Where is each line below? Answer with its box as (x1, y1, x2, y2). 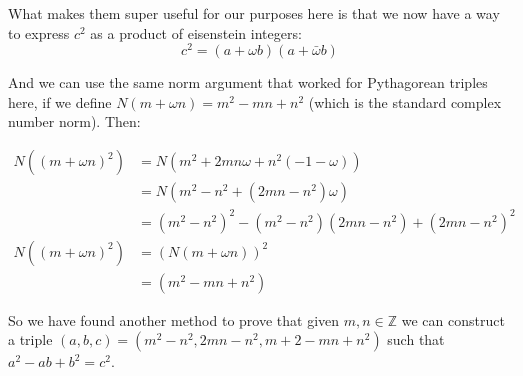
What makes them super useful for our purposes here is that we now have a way (8, 3, 500, 23)
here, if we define (8, 91, 112, 112)
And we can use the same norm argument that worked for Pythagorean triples (8, 72, 488, 93)
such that (387, 329, 445, 350)
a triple (8, 329, 53, 350)
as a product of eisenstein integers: (90, 22, 302, 43)
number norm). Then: (8, 111, 141, 132)
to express (8, 22, 70, 43)
